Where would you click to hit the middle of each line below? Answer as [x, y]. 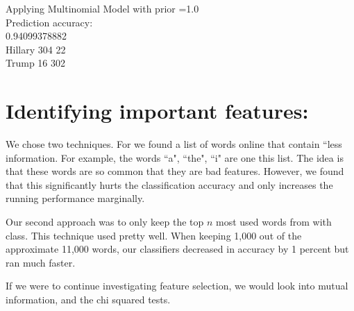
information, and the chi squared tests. [88, 300]
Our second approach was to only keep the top [105, 222]
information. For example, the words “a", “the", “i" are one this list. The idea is [175, 157]
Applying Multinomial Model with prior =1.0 [102, 8]
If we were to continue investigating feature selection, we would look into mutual [177, 286]
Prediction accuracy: [49, 22]
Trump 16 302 [35, 63]
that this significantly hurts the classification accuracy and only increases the [169, 184]
